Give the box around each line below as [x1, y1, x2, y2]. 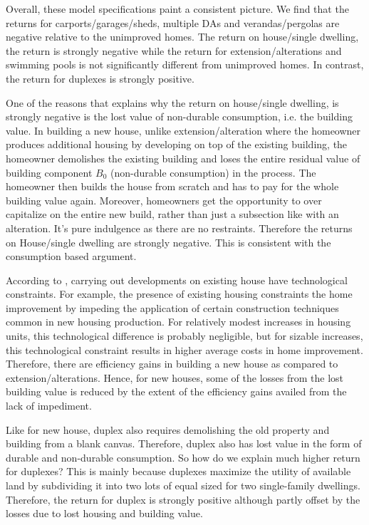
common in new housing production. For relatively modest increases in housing [6, 314, 351, 329]
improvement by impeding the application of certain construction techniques [6, 300, 339, 315]
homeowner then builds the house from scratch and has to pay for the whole [6, 179, 339, 194]
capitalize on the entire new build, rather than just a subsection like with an [6, 207, 339, 222]
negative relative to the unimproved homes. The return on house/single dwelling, [6, 29, 359, 44]
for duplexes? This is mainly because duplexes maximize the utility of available [6, 464, 351, 479]
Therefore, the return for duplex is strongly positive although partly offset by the [6, 492, 360, 506]
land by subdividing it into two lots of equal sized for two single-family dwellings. [6, 478, 360, 492]
